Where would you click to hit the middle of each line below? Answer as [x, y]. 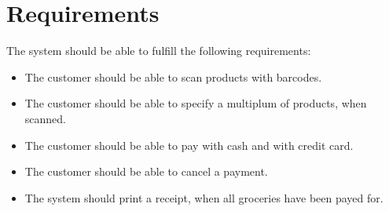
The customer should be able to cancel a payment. [146, 171]
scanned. [45, 118]
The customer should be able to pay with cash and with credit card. [189, 145]
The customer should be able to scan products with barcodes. [173, 76]
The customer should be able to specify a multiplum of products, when [196, 103]
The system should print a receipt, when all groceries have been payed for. [204, 197]
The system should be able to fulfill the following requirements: [159, 51]
